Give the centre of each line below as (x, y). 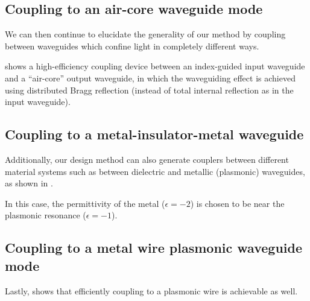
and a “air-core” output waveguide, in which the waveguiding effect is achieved (150, 78)
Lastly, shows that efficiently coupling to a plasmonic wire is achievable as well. (151, 290)
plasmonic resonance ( (46, 215)
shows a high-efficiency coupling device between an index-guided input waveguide (155, 66)
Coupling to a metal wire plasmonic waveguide (153, 248)
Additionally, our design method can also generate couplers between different (147, 159)
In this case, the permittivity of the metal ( (85, 203)
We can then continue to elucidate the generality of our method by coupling (145, 34)
